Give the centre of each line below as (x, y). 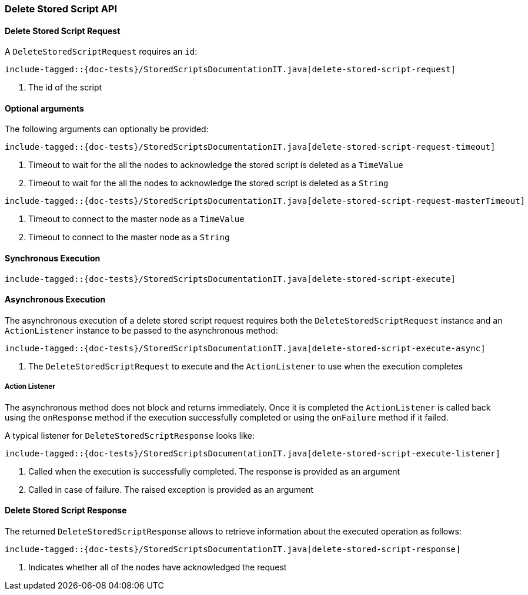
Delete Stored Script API (61, 9)
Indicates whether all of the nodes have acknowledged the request (158, 567)
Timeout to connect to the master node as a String (129, 237)
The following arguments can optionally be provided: (107, 129)
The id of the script (65, 88)
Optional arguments (44, 108)
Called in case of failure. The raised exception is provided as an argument (171, 489)
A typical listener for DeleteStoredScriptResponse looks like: (130, 435)
